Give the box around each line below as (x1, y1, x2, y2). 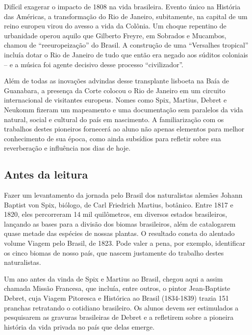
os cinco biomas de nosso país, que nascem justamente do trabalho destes (4, 247, 224, 258)
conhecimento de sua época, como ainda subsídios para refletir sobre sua (4, 133, 221, 143)
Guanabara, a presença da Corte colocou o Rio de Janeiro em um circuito (4, 85, 226, 95)
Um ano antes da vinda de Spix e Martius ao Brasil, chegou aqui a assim (4, 273, 223, 283)
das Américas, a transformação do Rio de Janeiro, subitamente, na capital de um (4, 11, 248, 21)
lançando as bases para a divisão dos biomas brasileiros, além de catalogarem (4, 218, 236, 229)
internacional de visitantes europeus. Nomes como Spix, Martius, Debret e (4, 95, 227, 105)
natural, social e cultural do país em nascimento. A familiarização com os (4, 114, 224, 124)
